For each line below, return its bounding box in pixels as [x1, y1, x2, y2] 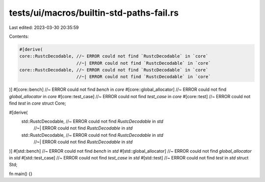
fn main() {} [9, 171, 33, 177]
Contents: [9, 33, 29, 39]
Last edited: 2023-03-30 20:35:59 [9, 25, 79, 30]
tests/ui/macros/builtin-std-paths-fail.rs [9, 7, 179, 18]
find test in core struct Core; [9, 101, 66, 106]
